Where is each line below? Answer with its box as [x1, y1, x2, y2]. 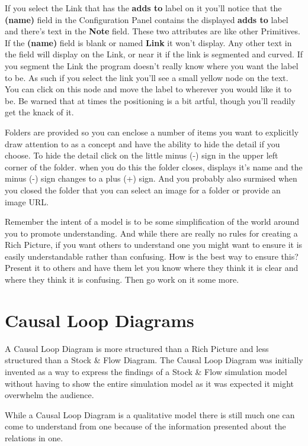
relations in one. [5, 431, 63, 444]
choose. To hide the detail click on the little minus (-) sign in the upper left [5, 149, 278, 161]
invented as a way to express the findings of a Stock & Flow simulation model [5, 365, 287, 377]
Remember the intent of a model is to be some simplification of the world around [5, 215, 300, 228]
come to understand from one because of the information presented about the [5, 420, 286, 432]
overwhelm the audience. [5, 389, 94, 401]
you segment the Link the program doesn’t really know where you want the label [5, 59, 299, 72]
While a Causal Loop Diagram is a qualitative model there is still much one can [5, 408, 295, 421]
